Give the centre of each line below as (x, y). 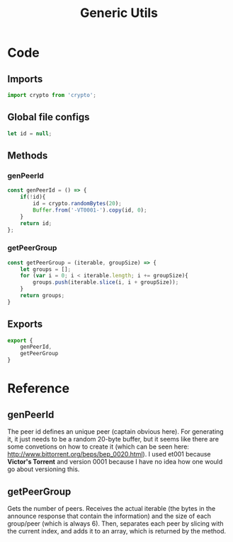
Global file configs (49, 117)
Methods (28, 155)
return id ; (36, 223)
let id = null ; (30, 133)
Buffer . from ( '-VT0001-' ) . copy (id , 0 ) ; (90, 210)
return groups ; (42, 296)
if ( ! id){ (33, 197)
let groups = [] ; (46, 269)
